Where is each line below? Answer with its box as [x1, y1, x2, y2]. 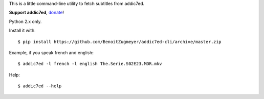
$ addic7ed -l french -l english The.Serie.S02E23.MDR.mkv [18, 61, 162, 67]
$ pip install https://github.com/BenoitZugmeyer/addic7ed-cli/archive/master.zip [18, 39, 221, 44]
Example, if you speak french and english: [9, 49, 94, 56]
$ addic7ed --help [18, 83, 62, 89]
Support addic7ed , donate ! [9, 10, 64, 16]
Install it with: [9, 27, 36, 34]
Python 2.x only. [9, 19, 42, 24]
